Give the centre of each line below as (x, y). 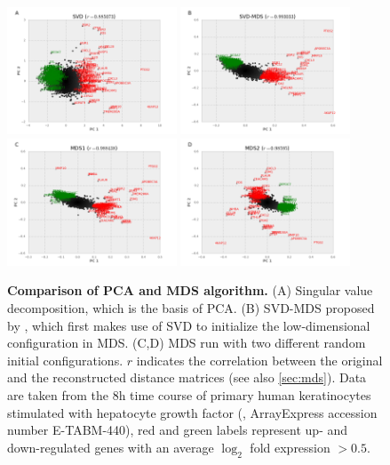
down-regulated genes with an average (111, 447)
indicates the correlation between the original (259, 360)
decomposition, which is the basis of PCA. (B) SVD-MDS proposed (191, 307)
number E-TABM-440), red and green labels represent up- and (178, 430)
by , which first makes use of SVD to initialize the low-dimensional (189, 325)
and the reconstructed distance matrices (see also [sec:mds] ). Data (187, 377)
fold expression (290, 447)
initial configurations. (65, 360)
